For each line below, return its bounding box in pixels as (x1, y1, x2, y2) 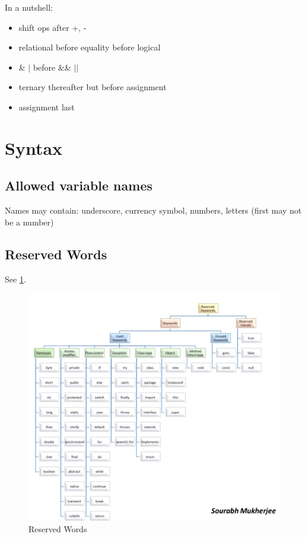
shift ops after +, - (18, 21, 87, 33)
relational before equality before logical (18, 41, 161, 53)
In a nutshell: (5, 1, 53, 13)
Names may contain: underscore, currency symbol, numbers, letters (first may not (5, 204, 302, 217)
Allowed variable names (5, 176, 152, 195)
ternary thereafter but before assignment (18, 81, 167, 93)
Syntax (5, 135, 63, 160)
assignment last (18, 100, 75, 113)
